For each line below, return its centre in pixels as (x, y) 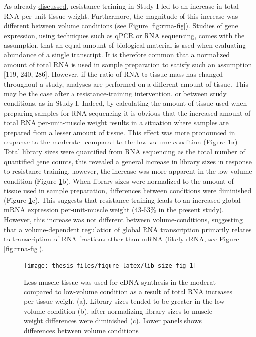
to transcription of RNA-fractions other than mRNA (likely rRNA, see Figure (122, 239)
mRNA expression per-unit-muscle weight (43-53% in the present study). (114, 210)
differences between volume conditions (81, 330)
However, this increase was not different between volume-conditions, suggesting (123, 219)
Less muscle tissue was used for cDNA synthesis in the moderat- (121, 282)
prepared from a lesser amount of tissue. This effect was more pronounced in (120, 132)
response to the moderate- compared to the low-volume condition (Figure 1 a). (122, 142)
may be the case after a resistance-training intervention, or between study (115, 93)
